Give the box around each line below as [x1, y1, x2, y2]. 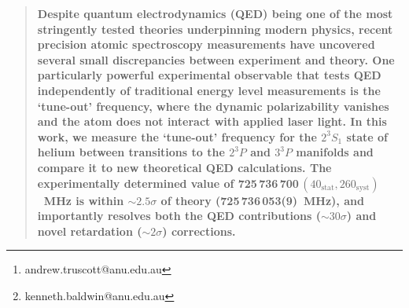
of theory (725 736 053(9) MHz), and [160, 192, 364, 208]
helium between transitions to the [37, 144, 225, 160]
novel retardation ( [37, 222, 142, 239]
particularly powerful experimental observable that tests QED [37, 67, 381, 83]
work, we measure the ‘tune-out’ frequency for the [37, 128, 317, 145]
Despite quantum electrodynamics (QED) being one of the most [37, 5, 393, 21]
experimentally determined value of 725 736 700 [37, 174, 299, 191]
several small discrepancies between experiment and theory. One [37, 51, 395, 68]
